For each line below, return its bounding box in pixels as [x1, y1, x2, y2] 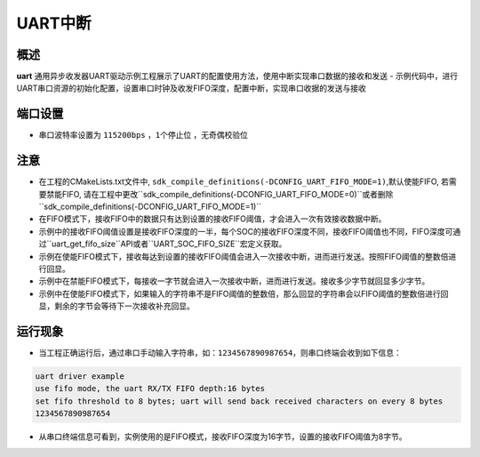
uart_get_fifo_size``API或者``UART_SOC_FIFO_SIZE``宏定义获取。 [52, 238, 287, 249]
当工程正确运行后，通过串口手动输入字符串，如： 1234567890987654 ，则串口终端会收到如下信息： [38, 348, 402, 358]
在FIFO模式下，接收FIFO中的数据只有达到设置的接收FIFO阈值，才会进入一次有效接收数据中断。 [38, 213, 387, 224]
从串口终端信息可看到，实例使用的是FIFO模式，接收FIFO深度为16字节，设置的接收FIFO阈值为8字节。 [38, 431, 408, 442]
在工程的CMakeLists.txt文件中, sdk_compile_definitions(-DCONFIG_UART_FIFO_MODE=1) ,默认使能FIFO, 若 [38, 176, 449, 187]
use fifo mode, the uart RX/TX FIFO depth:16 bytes [35, 383, 266, 394]
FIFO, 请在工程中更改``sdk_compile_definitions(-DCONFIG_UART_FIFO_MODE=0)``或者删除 [61, 188, 394, 199]
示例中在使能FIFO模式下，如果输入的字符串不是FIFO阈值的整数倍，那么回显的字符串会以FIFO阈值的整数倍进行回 [38, 288, 449, 299]
